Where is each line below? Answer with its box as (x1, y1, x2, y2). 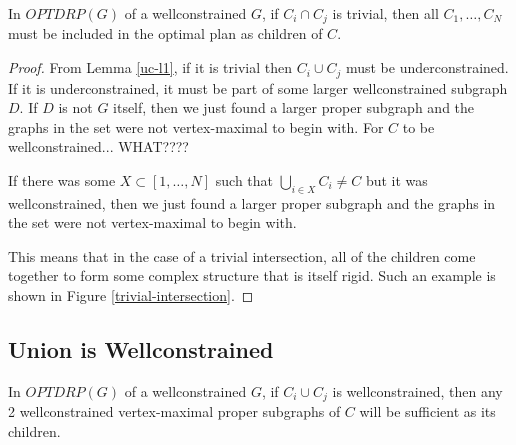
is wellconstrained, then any (332, 380, 503, 401)
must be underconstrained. (345, 57, 509, 78)
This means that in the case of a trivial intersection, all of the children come (8, 245, 476, 266)
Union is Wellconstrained (8, 334, 274, 365)
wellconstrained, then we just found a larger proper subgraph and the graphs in (8, 192, 496, 213)
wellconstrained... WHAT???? (8, 136, 189, 157)
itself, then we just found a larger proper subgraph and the (113, 97, 475, 118)
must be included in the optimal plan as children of (8, 23, 323, 44)
